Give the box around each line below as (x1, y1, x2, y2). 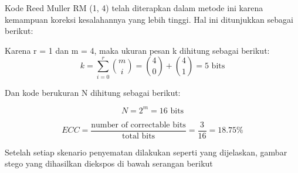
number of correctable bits (91, 120, 186, 129)
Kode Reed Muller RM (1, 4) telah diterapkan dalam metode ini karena (5, 2, 263, 13)
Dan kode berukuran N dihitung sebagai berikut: (5, 86, 181, 98)
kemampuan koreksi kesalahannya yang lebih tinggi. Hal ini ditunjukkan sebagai (5, 13, 293, 25)
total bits (122, 132, 155, 140)
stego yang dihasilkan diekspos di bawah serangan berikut (5, 157, 213, 169)
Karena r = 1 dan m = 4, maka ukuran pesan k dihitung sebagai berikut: (5, 44, 270, 56)
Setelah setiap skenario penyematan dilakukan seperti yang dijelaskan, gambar (5, 146, 287, 158)
